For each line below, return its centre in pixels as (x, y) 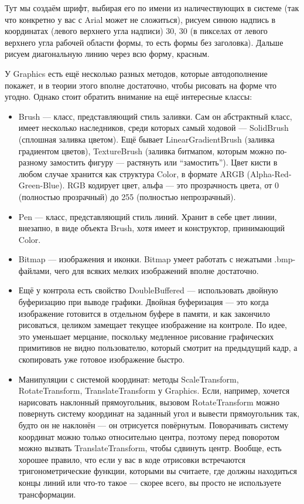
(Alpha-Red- (269, 173)
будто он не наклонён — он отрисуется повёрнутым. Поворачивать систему (153, 425)
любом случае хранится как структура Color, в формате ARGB (131, 173)
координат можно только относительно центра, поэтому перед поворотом (149, 436)
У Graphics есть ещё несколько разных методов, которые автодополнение (136, 73)
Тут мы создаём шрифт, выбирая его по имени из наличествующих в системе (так (152, 8)
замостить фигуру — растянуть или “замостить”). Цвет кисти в (164, 162)
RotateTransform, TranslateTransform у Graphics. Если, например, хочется (154, 390)
